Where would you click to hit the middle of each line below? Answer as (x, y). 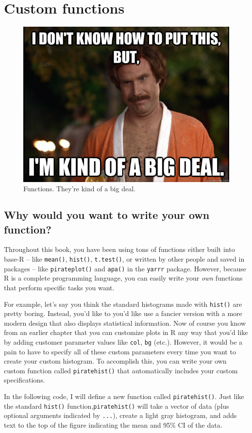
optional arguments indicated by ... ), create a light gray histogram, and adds (120, 415)
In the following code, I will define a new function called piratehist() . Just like (124, 396)
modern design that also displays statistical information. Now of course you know (125, 323)
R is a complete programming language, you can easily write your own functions (123, 278)
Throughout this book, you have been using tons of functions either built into (119, 249)
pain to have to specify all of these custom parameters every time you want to (120, 351)
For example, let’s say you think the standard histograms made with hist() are (123, 304)
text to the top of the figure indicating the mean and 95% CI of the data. (113, 425)
